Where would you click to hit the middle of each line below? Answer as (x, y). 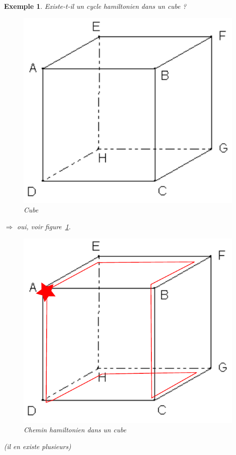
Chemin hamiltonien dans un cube (75, 430)
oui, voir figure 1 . (44, 227)
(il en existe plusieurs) (38, 446)
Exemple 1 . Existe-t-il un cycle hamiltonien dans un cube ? (95, 6)
